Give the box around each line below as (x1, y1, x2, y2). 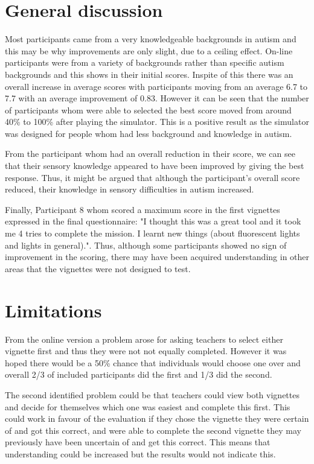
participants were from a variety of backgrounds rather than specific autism (5, 56, 284, 69)
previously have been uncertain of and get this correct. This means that (5, 436, 271, 448)
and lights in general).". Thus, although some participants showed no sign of (5, 238, 287, 251)
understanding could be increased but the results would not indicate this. (5, 447, 276, 460)
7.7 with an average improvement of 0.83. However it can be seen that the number (5, 92, 309, 104)
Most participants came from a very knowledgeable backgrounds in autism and (5, 33, 296, 45)
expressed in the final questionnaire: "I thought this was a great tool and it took (5, 215, 301, 227)
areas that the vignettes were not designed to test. (5, 262, 191, 275)
